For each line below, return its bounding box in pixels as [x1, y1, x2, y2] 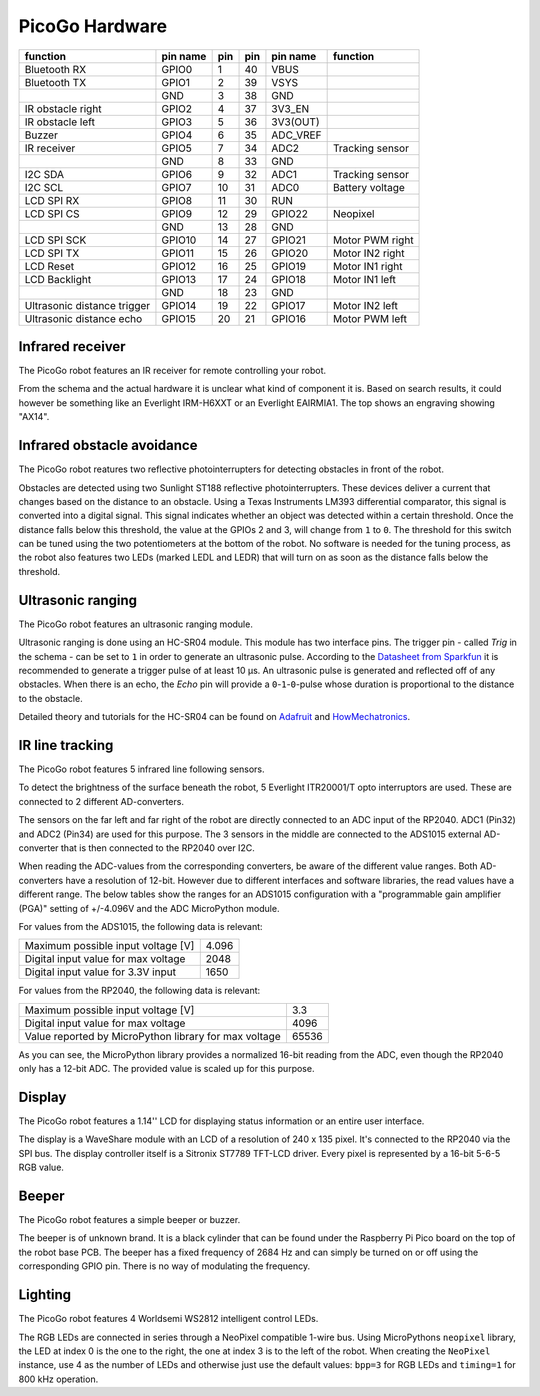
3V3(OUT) [271, 115, 320, 129]
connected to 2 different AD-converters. [18, 795, 185, 807]
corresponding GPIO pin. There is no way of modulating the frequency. [18, 1260, 310, 1272]
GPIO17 [271, 298, 306, 312]
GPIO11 [161, 246, 195, 260]
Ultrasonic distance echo [24, 311, 143, 325]
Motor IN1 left [332, 272, 397, 286]
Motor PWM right [332, 233, 414, 247]
